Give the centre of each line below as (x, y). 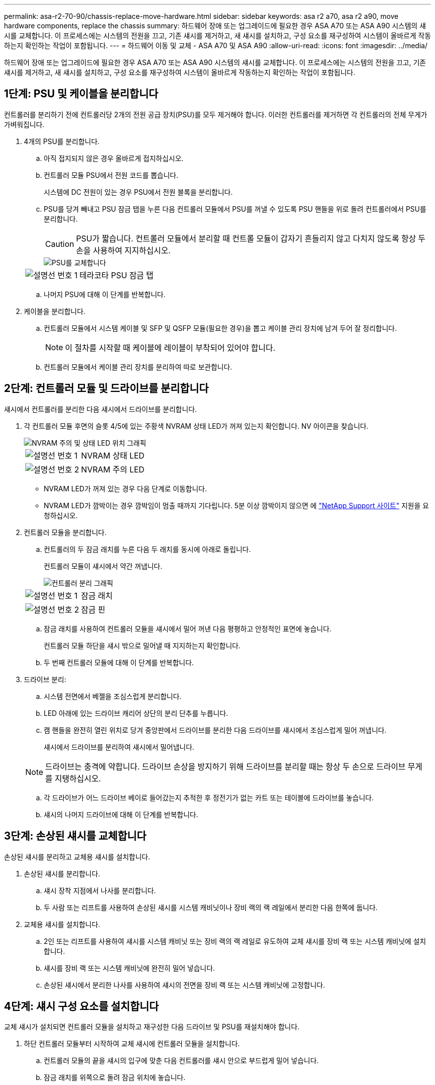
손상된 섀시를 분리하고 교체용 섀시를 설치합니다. (77, 856)
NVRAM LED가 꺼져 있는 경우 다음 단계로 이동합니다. (125, 488)
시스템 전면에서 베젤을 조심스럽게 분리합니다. (113, 696)
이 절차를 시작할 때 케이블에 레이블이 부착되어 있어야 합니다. (170, 348)
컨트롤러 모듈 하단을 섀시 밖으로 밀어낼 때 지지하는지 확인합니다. (142, 645)
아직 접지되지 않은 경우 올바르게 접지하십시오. (114, 158)
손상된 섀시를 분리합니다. (62, 873)
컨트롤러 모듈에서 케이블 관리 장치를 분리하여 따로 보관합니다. (138, 367)
